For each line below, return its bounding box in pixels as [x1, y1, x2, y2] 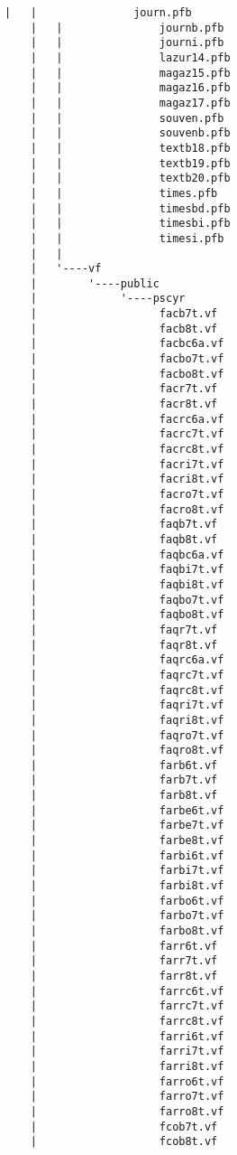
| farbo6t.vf [30, 894, 224, 907]
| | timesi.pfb [30, 231, 224, 245]
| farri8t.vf [30, 1059, 224, 1073]
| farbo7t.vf [30, 909, 224, 923]
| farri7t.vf [30, 1045, 224, 1058]
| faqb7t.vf [30, 518, 218, 531]
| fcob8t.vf [30, 1135, 218, 1149]
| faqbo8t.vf [30, 608, 224, 622]
